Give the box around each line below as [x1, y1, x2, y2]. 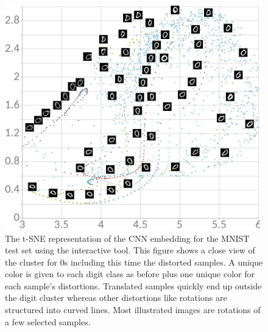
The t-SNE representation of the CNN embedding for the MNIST [5, 231, 250, 244]
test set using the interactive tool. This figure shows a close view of [5, 244, 255, 256]
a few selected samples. [5, 315, 91, 328]
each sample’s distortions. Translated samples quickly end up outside [5, 279, 262, 292]
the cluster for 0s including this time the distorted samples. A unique [5, 255, 263, 268]
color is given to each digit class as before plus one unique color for [5, 267, 255, 280]
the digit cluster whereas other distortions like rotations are [5, 291, 227, 304]
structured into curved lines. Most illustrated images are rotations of [5, 303, 261, 316]
